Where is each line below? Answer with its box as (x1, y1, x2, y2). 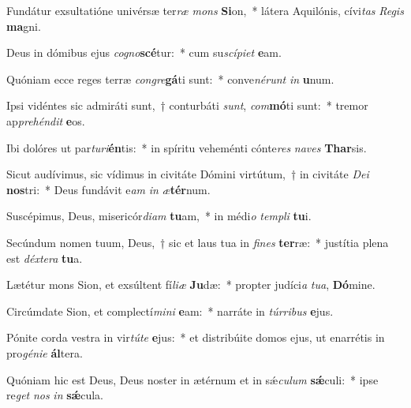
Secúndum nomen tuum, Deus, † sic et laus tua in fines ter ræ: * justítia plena (6, 234, 389, 250)
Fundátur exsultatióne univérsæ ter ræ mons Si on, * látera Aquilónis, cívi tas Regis (6, 2, 404, 18)
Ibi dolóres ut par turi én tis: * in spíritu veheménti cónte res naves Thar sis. (6, 139, 367, 155)
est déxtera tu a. (6, 249, 83, 266)
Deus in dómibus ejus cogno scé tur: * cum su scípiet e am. (6, 44, 282, 61)
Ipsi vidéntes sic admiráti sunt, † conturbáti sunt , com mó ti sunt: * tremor (6, 97, 368, 114)
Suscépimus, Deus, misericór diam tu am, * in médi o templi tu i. (6, 208, 312, 224)
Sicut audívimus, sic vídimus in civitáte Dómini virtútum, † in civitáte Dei (6, 166, 369, 182)
